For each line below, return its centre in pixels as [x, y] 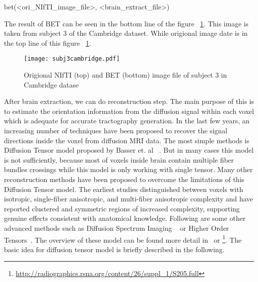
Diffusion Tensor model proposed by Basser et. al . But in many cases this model [129, 150]
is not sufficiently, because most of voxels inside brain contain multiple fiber [119, 159]
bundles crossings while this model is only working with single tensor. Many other [129, 169]
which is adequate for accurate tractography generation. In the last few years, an [127, 121]
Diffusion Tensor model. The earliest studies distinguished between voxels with [124, 189]
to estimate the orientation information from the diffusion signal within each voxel [129, 111]
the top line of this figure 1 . [48, 43]
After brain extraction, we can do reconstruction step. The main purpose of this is [129, 101]
